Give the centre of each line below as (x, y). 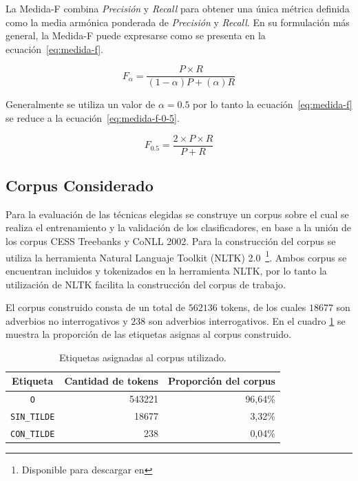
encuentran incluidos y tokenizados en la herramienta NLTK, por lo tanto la (166, 270)
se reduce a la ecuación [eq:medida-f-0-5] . (93, 118)
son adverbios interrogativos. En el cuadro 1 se (247, 320)
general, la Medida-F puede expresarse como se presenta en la (136, 35)
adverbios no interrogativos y (67, 320)
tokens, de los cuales (263, 307)
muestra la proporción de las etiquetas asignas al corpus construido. (148, 334)
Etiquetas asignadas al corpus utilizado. (143, 357)
